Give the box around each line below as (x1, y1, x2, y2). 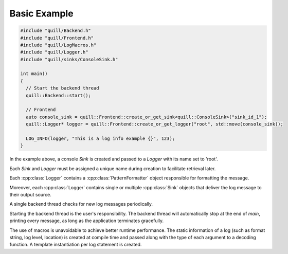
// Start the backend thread (26, 85, 100, 91)
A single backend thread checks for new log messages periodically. (9, 201, 153, 207)
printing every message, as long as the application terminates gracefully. (9, 217, 164, 224)
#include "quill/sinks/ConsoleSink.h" (20, 57, 118, 62)
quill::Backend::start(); (26, 93, 91, 98)
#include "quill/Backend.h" (20, 28, 91, 33)
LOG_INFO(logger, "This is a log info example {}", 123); (26, 136, 175, 141)
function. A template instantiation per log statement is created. (9, 242, 142, 248)
